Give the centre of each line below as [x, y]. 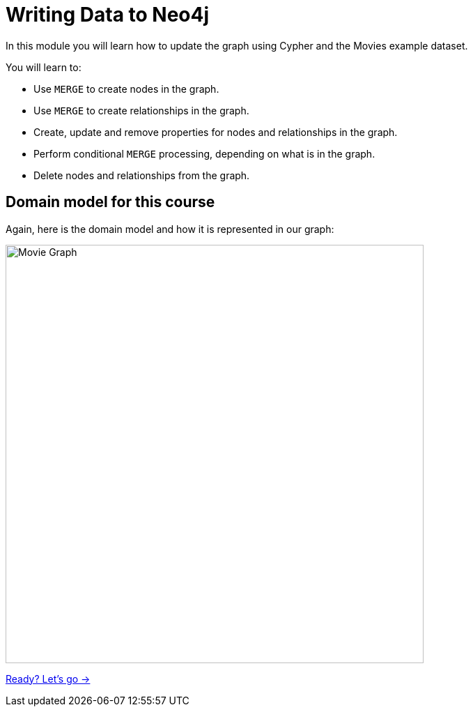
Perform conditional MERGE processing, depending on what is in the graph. [204, 153]
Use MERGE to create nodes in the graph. [126, 89]
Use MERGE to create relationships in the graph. [141, 110]
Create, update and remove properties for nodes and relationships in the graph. [216, 132]
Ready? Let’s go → [48, 679]
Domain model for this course [110, 202]
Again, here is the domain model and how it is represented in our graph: [170, 229]
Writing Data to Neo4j [108, 15]
